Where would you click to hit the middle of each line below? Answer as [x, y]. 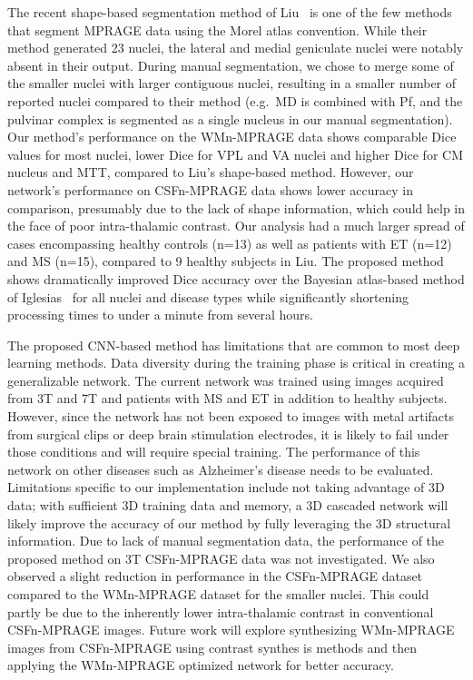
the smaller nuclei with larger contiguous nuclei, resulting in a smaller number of [232, 83]
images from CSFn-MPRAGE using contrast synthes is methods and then [212, 647]
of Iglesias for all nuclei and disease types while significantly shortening [208, 296]
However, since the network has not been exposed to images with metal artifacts [231, 416]
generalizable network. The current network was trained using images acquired [226, 380]
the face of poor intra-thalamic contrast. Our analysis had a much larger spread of [236, 226]
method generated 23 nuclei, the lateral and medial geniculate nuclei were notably [236, 48]
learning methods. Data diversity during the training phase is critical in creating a [236, 363]
